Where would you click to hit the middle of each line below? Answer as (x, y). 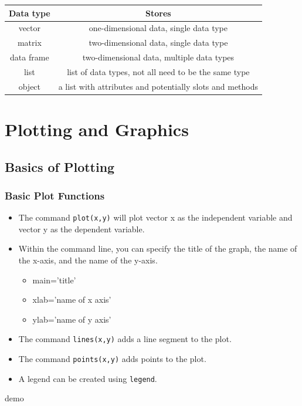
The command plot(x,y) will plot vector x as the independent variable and (155, 217)
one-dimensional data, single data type (158, 28)
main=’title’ (54, 280)
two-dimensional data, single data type (158, 43)
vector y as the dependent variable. (82, 229)
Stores (158, 13)
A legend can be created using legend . (88, 378)
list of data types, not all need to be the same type (158, 71)
